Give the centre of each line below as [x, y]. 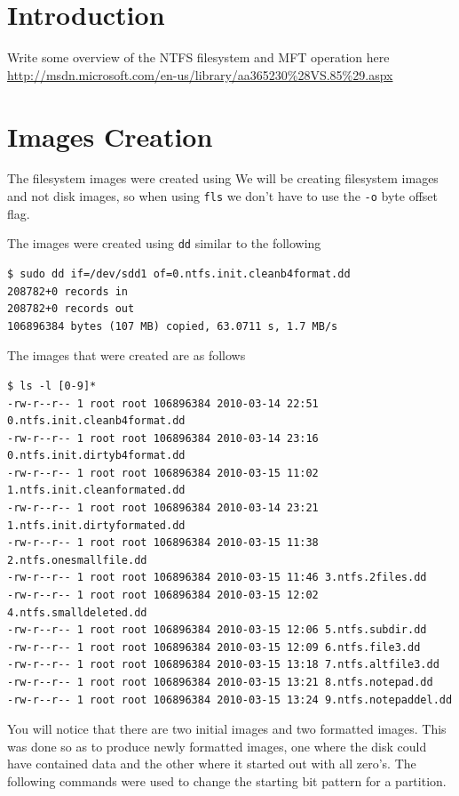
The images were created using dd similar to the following [164, 243]
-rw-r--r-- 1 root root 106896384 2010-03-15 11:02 [163, 473]
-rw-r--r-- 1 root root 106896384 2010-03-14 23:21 [163, 508]
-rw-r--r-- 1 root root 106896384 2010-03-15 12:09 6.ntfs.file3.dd [214, 647]
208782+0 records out [71, 309]
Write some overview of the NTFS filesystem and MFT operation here [198, 57]
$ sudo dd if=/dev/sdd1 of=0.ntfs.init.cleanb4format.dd [179, 273]
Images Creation [110, 136]
